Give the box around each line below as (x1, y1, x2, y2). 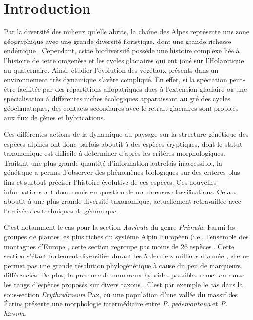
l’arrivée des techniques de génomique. (4, 205, 118, 215)
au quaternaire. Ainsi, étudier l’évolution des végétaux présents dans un (4, 64, 219, 75)
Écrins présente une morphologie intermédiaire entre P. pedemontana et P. (4, 299, 228, 309)
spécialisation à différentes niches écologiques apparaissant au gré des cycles (4, 93, 231, 104)
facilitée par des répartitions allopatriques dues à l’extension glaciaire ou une (18, 84, 247, 94)
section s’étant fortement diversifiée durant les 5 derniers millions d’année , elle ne (4, 251, 250, 261)
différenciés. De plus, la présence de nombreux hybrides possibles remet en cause (4, 270, 245, 280)
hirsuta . (4, 308, 27, 318)
